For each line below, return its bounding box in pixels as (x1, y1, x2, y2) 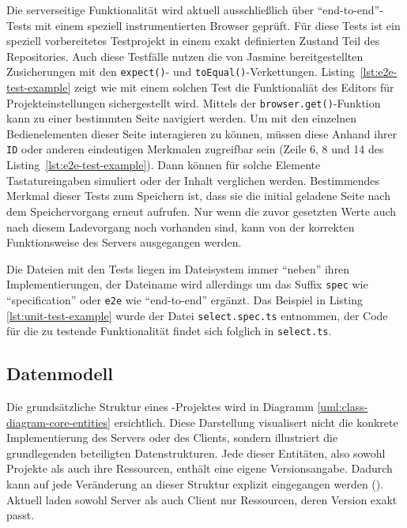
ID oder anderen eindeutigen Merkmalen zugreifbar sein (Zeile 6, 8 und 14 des (6, 141, 384, 157)
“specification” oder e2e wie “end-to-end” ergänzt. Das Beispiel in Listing (6, 291, 363, 307)
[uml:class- (317, 398, 368, 415)
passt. (6, 507, 35, 523)
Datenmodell (6, 361, 113, 386)
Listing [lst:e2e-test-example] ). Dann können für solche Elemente (6, 157, 321, 173)
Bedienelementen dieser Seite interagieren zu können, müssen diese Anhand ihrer (6, 125, 398, 141)
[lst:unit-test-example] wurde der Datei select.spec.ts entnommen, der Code (6, 307, 388, 323)
